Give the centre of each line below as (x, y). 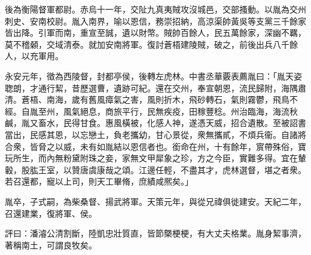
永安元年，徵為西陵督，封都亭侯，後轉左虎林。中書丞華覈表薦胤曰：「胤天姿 (153, 76)
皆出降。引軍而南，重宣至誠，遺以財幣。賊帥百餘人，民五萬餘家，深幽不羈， (155, 33)
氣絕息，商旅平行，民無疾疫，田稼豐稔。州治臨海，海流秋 (185, 111)
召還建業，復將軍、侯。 (51, 213)
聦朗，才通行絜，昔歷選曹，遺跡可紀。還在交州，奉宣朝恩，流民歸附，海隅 (151, 87)
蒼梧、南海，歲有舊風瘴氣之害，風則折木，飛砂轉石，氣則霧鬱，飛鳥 (155, 99)
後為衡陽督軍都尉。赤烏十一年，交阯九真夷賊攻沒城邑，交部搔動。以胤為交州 (155, 9)
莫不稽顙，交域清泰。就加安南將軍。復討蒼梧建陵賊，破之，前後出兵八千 (147, 44)
